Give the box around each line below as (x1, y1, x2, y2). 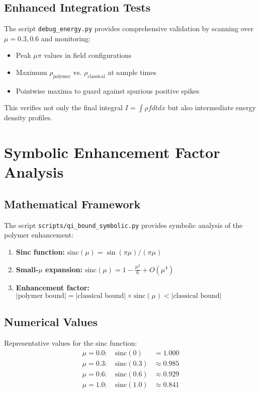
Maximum (16, 67, 47, 77)
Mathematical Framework (4, 196, 141, 211)
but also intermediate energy (167, 102, 256, 113)
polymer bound (18, 292, 64, 300)
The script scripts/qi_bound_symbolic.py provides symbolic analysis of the (4, 219, 243, 230)
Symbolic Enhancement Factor (4, 142, 220, 163)
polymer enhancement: (4, 229, 74, 240)
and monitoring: (41, 33, 91, 43)
